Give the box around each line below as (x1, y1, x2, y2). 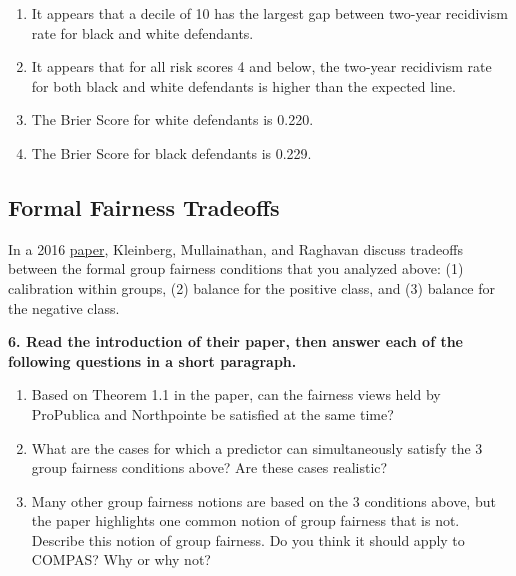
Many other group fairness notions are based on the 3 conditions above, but (31, 490, 496, 511)
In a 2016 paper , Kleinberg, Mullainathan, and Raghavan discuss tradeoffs (8, 238, 463, 259)
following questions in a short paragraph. (8, 350, 297, 371)
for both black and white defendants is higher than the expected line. (31, 75, 456, 96)
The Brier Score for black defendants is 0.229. (31, 142, 312, 163)
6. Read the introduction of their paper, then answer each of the (8, 331, 463, 352)
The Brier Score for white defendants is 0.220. (31, 109, 314, 130)
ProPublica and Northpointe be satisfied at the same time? (31, 403, 394, 424)
